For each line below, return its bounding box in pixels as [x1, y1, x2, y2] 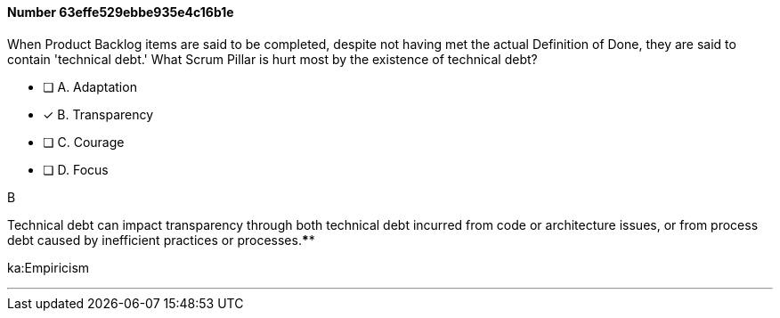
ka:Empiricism [7, 259, 90, 275]
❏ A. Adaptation [43, 78, 137, 94]
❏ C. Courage [43, 134, 125, 150]
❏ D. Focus [43, 161, 109, 177]
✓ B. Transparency [43, 106, 154, 122]
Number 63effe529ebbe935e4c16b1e [7, 4, 234, 20]
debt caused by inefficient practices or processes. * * [7, 232, 315, 248]
